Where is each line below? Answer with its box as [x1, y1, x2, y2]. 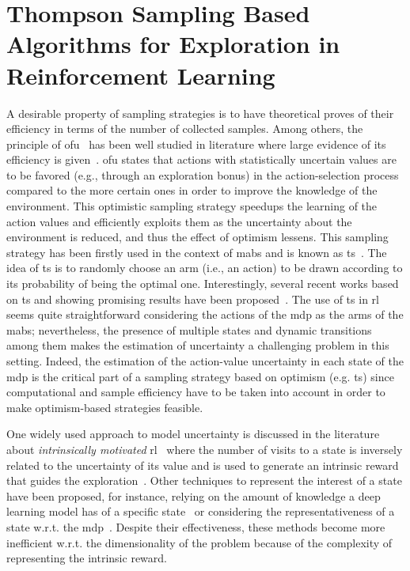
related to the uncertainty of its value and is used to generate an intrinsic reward [6, 456, 399, 473]
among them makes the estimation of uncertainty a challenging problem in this [6, 337, 389, 354]
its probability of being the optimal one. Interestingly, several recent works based [6, 275, 399, 292]
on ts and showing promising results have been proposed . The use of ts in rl [6, 290, 379, 307]
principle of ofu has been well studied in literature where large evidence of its [6, 135, 386, 152]
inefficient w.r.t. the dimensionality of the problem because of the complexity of [6, 534, 393, 550]
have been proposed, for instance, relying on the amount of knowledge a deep [6, 487, 381, 504]
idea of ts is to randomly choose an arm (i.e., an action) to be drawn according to [6, 259, 403, 276]
